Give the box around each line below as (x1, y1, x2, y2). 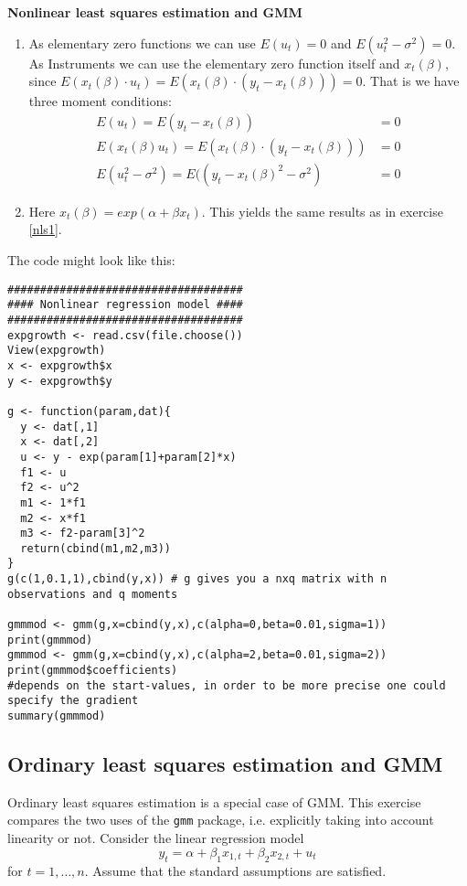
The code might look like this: (7, 251, 175, 270)
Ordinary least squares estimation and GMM (7, 750, 443, 778)
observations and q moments (7, 587, 178, 601)
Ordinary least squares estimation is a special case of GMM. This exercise (7, 792, 421, 811)
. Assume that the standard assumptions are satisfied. (84, 860, 387, 880)
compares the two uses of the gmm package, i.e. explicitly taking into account (7, 810, 434, 829)
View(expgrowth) (7, 344, 106, 358)
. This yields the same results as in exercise (201, 201, 443, 220)
